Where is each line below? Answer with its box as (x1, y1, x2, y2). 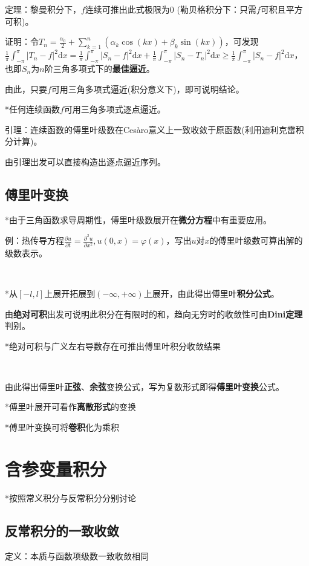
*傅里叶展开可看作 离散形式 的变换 (5, 400, 136, 413)
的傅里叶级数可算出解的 (209, 234, 303, 247)
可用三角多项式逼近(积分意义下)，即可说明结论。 (51, 82, 244, 95)
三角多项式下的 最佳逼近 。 (53, 62, 155, 74)
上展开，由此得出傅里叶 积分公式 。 (143, 287, 279, 299)
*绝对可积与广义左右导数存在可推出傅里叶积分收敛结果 (5, 339, 221, 352)
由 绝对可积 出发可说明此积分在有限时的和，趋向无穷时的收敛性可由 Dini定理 (5, 307, 303, 320)
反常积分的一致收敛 (5, 521, 119, 539)
